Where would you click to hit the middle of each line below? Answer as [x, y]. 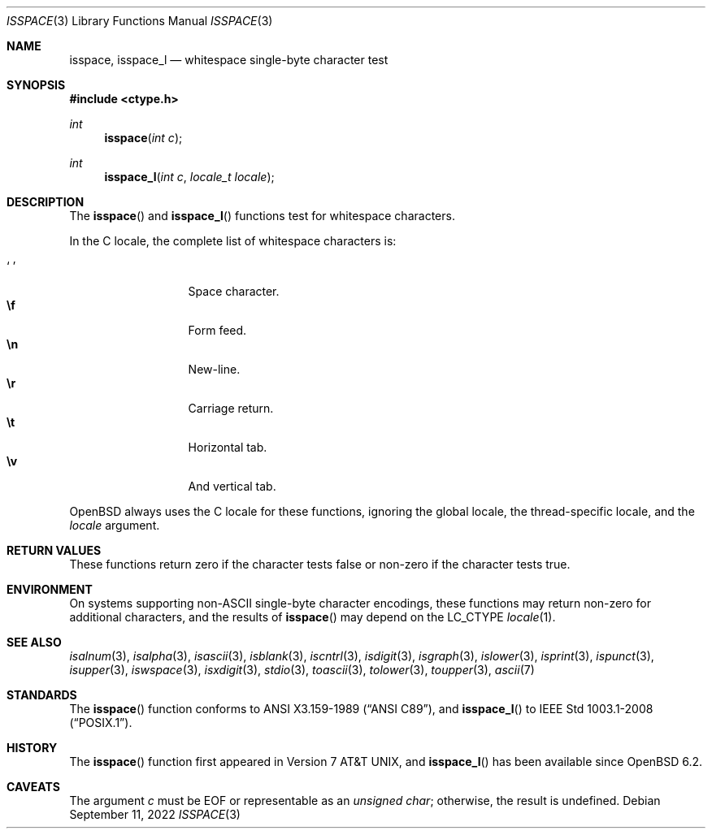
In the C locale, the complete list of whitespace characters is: [233, 241]
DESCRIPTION [46, 202]
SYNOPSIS [36, 85]
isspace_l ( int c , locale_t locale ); [189, 177]
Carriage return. [231, 408]
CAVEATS [33, 787]
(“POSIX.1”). [101, 723]
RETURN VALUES [54, 550]
